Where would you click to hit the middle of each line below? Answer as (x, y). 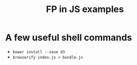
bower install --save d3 (39, 52)
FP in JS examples (85, 9)
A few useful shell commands (69, 38)
